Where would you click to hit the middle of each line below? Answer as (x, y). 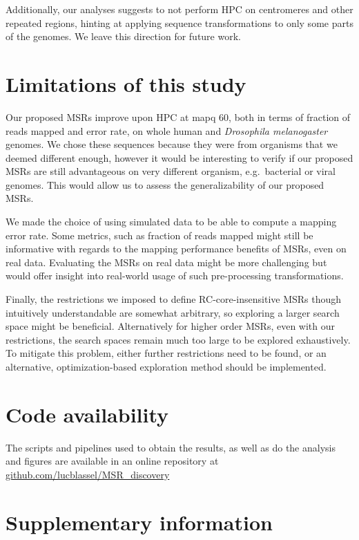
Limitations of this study (126, 83)
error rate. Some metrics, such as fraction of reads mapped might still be (159, 235)
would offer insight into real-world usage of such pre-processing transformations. (175, 276)
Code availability (87, 414)
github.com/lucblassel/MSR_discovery (88, 474)
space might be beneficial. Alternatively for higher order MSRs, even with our (170, 326)
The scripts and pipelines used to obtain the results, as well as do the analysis (171, 447)
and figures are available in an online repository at (112, 461)
